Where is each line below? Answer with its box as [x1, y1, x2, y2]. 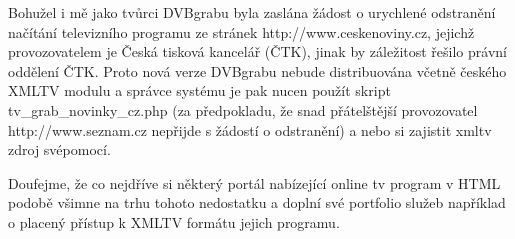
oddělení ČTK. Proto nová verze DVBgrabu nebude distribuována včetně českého [8, 60, 507, 81]
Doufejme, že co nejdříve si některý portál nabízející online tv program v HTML [8, 172, 501, 193]
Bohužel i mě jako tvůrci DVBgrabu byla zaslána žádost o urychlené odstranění [8, 2, 496, 22]
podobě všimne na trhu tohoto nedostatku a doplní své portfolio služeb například [8, 192, 506, 213]
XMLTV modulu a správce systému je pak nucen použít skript [8, 80, 391, 101]
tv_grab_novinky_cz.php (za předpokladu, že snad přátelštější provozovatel [8, 99, 478, 120]
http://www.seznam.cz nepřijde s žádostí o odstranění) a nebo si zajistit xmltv [8, 119, 492, 140]
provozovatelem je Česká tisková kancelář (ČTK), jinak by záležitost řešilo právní [8, 41, 507, 62]
